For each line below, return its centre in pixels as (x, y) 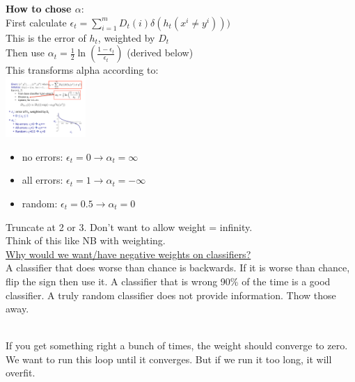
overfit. (21, 373)
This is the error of (46, 37)
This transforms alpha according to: (82, 70)
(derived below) (160, 53)
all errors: (42, 180)
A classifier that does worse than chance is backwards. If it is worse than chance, (178, 268)
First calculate (36, 22)
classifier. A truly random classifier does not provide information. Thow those (171, 295)
